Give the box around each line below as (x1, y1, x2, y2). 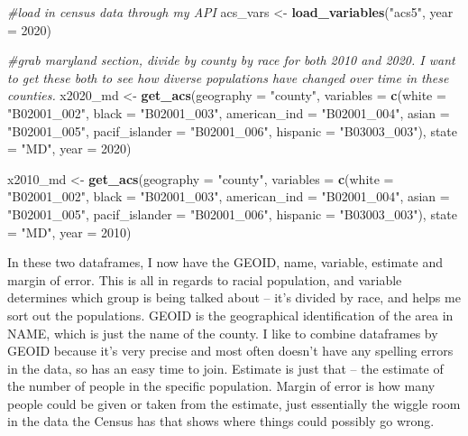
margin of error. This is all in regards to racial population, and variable (7, 270, 402, 289)
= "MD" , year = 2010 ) (7, 222, 132, 241)
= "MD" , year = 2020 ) (7, 139, 132, 158)
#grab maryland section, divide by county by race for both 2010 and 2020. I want (7, 51, 455, 70)
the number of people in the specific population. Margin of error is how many (7, 376, 436, 395)
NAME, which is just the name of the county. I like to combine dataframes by (7, 323, 438, 342)
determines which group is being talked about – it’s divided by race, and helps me (7, 288, 461, 307)
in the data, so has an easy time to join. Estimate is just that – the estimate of (7, 358, 444, 377)
